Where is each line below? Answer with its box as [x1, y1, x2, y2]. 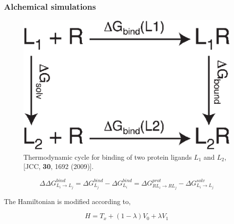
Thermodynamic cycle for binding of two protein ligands [23, 151, 192, 162]
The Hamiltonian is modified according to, [4, 196, 131, 206]
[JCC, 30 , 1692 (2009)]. [23, 161, 94, 171]
